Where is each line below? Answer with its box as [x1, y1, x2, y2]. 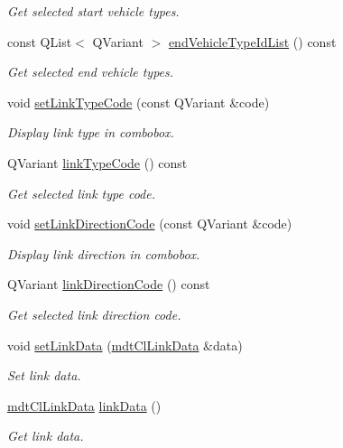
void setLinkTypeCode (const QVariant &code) [7, 92, 270, 111]
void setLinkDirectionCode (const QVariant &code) [7, 214, 292, 233]
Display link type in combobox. [7, 123, 174, 142]
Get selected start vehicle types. [7, 2, 180, 20]
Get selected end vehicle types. [7, 62, 174, 81]
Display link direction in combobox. [7, 244, 200, 263]
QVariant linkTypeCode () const [7, 153, 188, 172]
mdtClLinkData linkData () [7, 396, 162, 415]
